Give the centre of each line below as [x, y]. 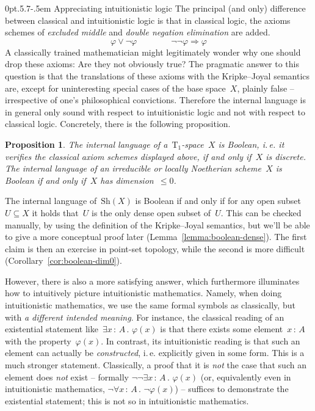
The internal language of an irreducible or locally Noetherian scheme [133, 168]
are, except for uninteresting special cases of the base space [115, 88]
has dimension [127, 180]
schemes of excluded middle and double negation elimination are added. [138, 32]
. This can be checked [261, 212]
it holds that [55, 212]
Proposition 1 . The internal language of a [86, 144]
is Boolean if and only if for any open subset [218, 201]
